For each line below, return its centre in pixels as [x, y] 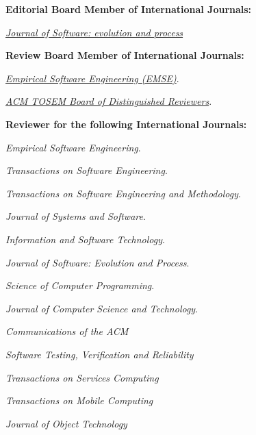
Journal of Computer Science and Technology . [102, 308]
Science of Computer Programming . [80, 285]
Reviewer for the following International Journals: [126, 124]
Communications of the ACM [67, 331]
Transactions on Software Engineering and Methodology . [123, 193]
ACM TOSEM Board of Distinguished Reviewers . [109, 101]
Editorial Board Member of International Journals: [129, 9]
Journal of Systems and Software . [76, 216]
